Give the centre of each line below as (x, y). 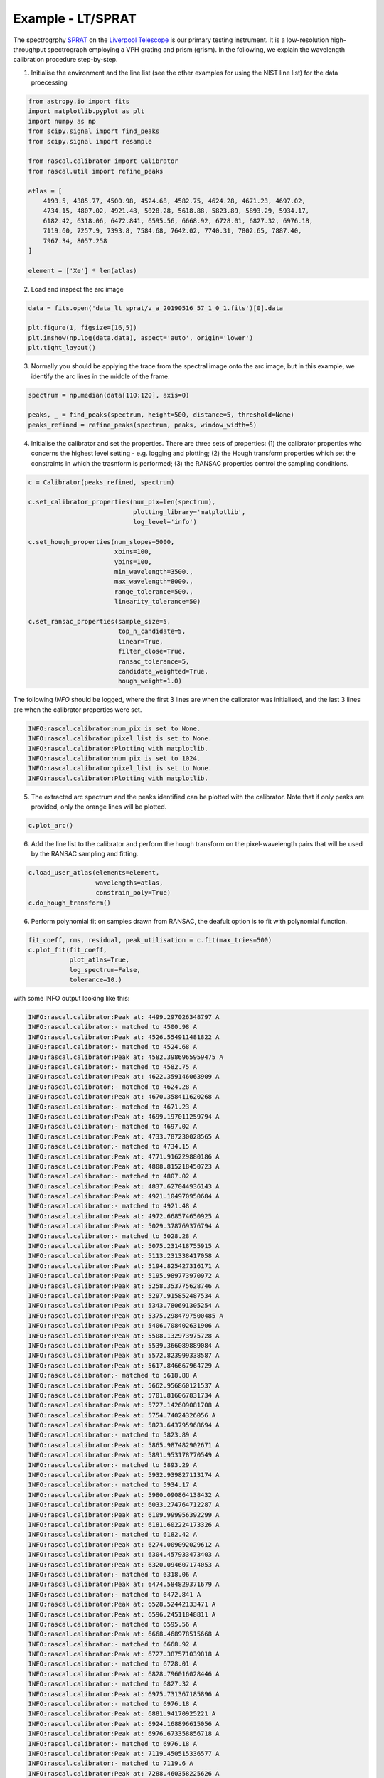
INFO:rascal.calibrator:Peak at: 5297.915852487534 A (124, 1295)
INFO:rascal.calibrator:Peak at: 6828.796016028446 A (124, 1674)
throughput (30, 49)
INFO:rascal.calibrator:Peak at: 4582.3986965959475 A (126, 1057)
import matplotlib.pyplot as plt (86, 111)
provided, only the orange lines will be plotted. (99, 807)
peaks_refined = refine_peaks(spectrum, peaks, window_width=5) (143, 425)
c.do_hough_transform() (70, 903)
